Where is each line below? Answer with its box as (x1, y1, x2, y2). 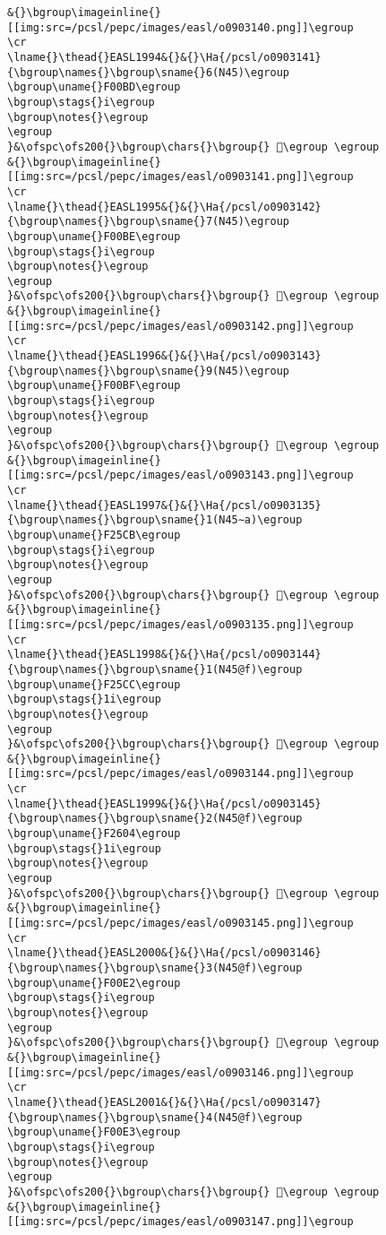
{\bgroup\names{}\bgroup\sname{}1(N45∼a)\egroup (7, 514, 303, 527)
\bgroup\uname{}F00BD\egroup (7, 81, 181, 94)
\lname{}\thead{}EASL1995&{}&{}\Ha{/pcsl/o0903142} (7, 200, 322, 213)
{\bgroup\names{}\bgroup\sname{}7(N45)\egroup (7, 215, 289, 229)
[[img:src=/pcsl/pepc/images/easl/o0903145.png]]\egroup (7, 917, 354, 930)
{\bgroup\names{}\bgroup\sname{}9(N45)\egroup (7, 364, 289, 377)
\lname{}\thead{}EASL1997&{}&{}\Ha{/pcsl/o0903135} (7, 498, 322, 512)
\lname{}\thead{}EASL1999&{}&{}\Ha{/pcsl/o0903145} (7, 797, 322, 810)
